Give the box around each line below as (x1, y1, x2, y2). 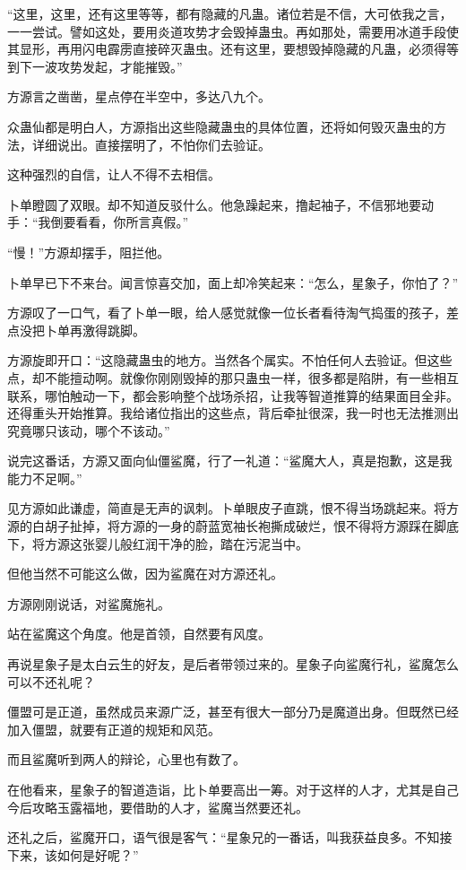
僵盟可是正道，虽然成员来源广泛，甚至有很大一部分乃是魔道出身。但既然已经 (7, 702, 459, 721)
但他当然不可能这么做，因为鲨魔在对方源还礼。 (7, 564, 283, 583)
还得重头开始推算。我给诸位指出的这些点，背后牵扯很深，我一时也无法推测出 (7, 404, 459, 422)
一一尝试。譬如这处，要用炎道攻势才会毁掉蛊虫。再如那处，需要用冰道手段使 (7, 22, 459, 40)
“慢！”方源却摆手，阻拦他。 (7, 242, 170, 261)
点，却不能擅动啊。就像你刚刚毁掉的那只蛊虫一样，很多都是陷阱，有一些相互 (7, 368, 459, 387)
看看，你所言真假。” (75, 213, 189, 231)
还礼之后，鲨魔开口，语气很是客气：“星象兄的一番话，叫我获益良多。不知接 (7, 828, 453, 847)
